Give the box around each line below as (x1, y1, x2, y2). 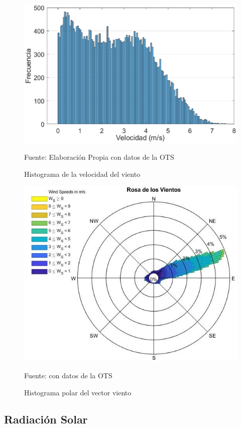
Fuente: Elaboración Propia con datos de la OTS (24, 152, 174, 162)
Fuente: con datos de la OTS (24, 370, 112, 380)
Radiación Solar (4, 411, 88, 427)
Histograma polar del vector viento (24, 387, 132, 397)
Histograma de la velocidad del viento (24, 168, 141, 179)
